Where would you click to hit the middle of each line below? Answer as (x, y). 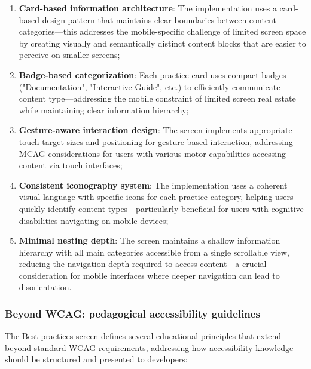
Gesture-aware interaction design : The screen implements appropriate (155, 130)
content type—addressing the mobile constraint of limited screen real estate (157, 98)
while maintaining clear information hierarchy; (104, 110)
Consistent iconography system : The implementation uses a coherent (153, 185)
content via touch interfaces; (71, 165)
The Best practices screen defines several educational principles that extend (143, 336)
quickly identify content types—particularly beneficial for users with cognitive (161, 208)
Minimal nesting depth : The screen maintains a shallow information (150, 240)
